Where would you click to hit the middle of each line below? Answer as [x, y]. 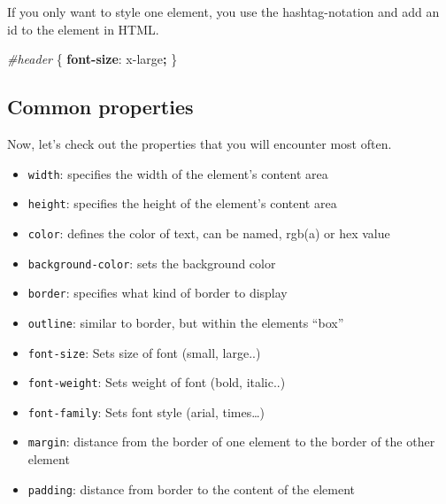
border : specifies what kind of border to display [158, 293]
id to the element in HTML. [83, 29]
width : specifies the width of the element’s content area [178, 173]
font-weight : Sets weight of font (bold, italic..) [157, 382]
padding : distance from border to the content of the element [191, 488]
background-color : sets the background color [152, 263]
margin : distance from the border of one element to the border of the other [231, 442]
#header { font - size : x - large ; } [92, 59]
